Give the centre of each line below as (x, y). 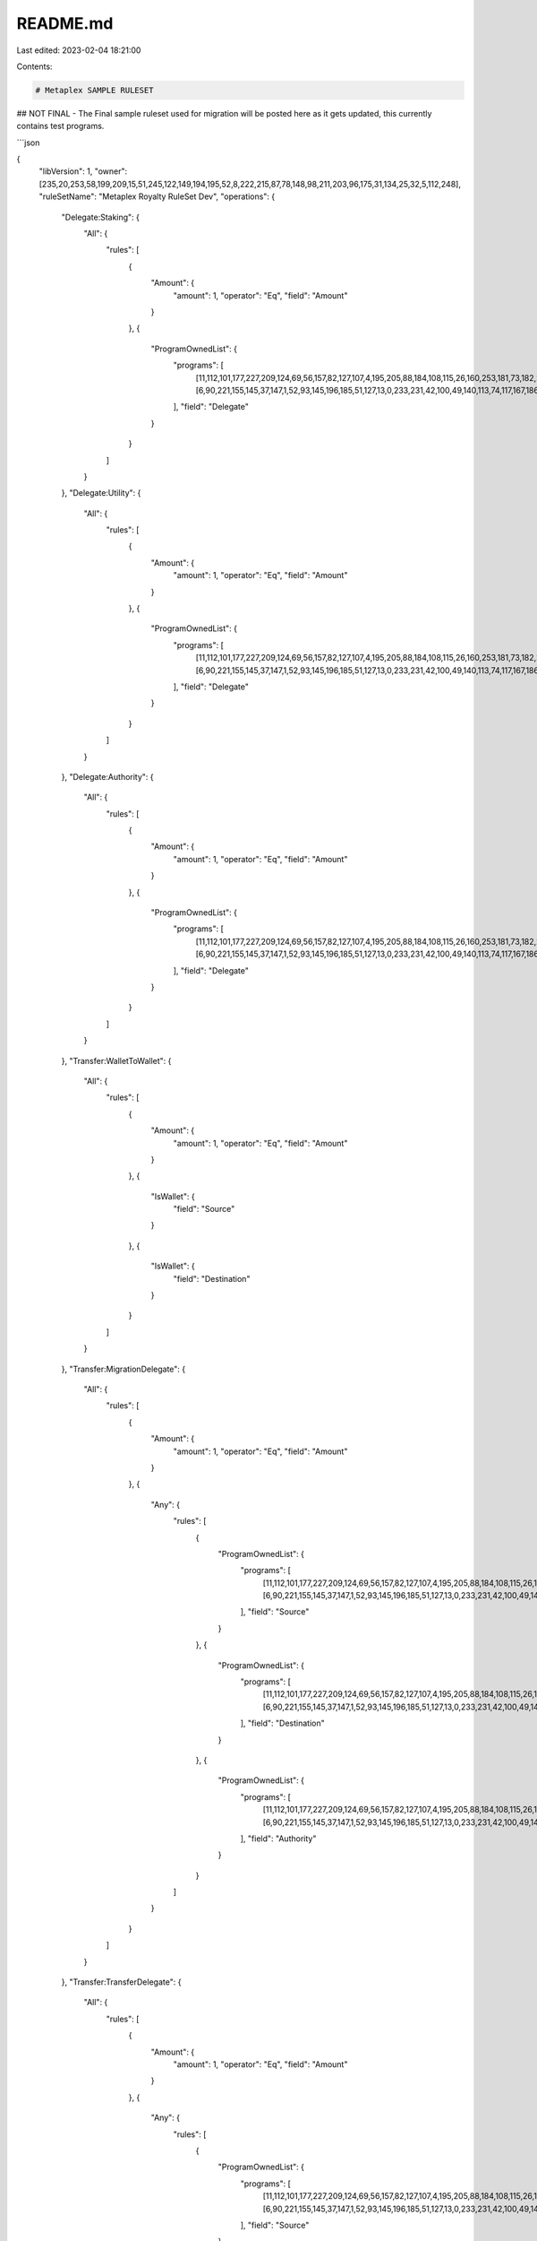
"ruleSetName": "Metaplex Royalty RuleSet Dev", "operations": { (157, 196)
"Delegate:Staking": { (101, 217)
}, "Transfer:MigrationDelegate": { (124, 1369)
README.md (65, 23)
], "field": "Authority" (278, 1839)
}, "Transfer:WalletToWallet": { (116, 1060)
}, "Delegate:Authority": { (107, 776)
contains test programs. (60, 126)
